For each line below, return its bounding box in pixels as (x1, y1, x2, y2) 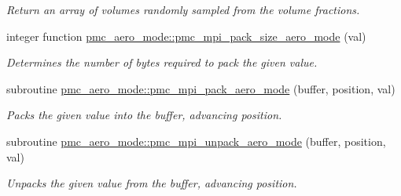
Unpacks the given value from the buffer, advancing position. (6, 175, 297, 191)
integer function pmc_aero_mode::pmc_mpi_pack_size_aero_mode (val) (6, 27, 366, 44)
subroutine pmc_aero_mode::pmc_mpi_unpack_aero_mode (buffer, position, (6, 132, 386, 149)
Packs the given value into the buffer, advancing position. (6, 107, 282, 123)
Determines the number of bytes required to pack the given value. (6, 54, 318, 71)
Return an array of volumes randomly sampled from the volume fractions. (6, 2, 360, 17)
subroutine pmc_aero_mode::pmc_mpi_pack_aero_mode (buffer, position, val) (6, 80, 395, 96)
